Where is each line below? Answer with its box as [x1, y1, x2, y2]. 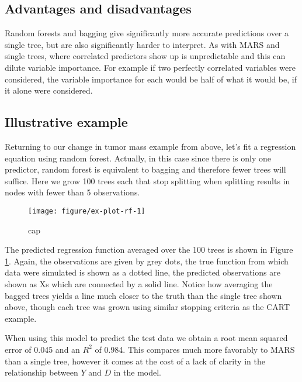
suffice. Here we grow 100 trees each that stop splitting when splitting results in [5, 174, 290, 187]
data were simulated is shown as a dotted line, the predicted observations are [5, 266, 280, 278]
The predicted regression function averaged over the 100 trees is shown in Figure [5, 243, 293, 256]
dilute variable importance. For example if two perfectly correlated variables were [5, 61, 296, 73]
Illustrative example [5, 113, 128, 131]
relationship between [5, 366, 78, 378]
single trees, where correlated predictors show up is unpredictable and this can [5, 50, 286, 62]
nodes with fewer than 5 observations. [5, 186, 140, 198]
